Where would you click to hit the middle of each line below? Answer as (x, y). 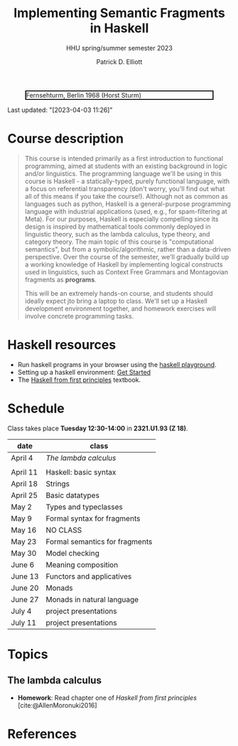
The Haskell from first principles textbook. (79, 380)
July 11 (24, 623)
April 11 (24, 472)
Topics (28, 654)
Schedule (36, 408)
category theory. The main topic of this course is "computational (119, 242)
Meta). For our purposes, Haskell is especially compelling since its (121, 219)
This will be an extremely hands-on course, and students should (119, 293)
